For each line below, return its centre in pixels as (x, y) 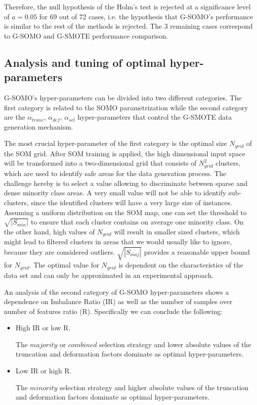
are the (15, 117)
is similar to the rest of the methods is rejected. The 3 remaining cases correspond (128, 26)
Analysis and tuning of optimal (85, 62)
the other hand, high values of (49, 231)
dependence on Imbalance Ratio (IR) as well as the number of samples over (118, 301)
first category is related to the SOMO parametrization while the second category (126, 107)
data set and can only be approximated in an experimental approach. (109, 275)
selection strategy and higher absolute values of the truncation (154, 387)
